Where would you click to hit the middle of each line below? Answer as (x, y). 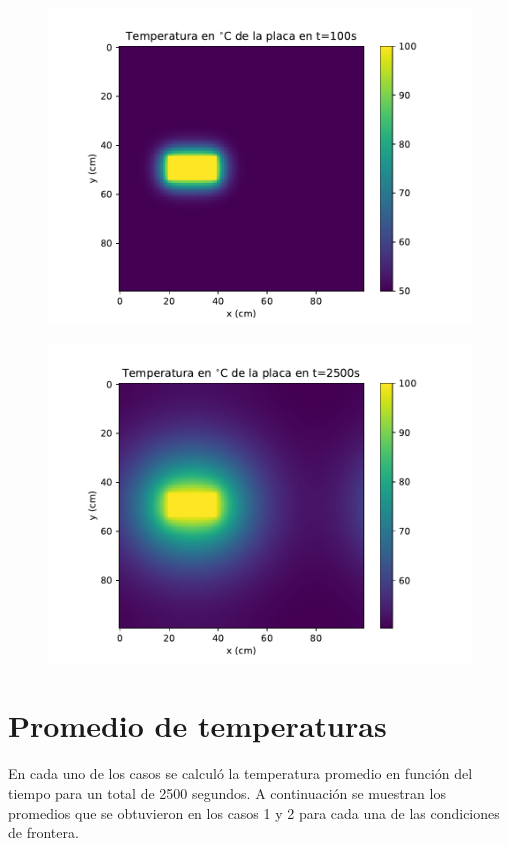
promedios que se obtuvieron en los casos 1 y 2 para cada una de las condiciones (254, 812)
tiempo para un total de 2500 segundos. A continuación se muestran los (227, 792)
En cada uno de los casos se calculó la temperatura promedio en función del (240, 773)
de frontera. (43, 832)
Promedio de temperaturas (197, 725)
